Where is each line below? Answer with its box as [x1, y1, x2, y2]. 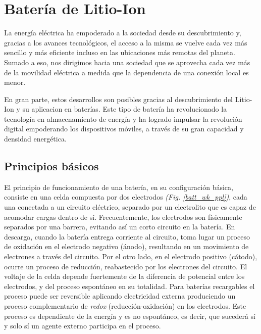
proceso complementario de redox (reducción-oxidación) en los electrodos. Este [4, 300, 246, 311]
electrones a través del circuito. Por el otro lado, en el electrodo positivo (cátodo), [4, 251, 257, 262]
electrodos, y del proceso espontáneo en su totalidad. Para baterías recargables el [4, 280, 255, 291]
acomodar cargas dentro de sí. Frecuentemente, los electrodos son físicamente [4, 211, 242, 222]
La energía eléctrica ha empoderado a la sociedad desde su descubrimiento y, [4, 27, 241, 38]
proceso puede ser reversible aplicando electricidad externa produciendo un [4, 291, 236, 301]
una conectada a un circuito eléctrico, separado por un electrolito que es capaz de [4, 202, 256, 212]
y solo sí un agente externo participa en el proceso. [4, 320, 161, 331]
